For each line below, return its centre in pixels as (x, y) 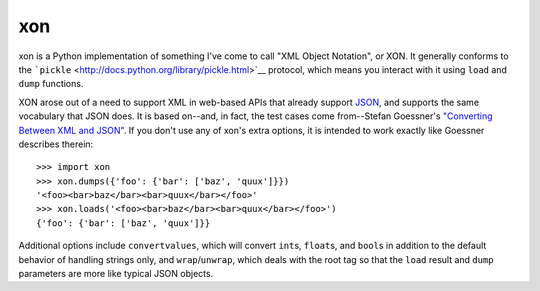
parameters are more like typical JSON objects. (116, 274)
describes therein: (56, 144)
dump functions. (51, 84)
